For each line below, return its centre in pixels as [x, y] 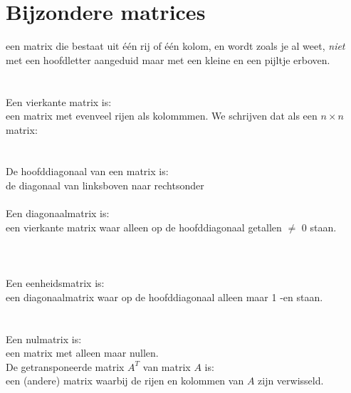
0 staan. [319, 227]
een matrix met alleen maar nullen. [82, 353]
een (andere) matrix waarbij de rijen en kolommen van [125, 381]
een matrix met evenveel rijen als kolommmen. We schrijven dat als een [162, 116]
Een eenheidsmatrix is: [55, 283]
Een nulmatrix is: [44, 339]
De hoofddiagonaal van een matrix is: [87, 171]
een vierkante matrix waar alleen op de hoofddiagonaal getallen [144, 227]
